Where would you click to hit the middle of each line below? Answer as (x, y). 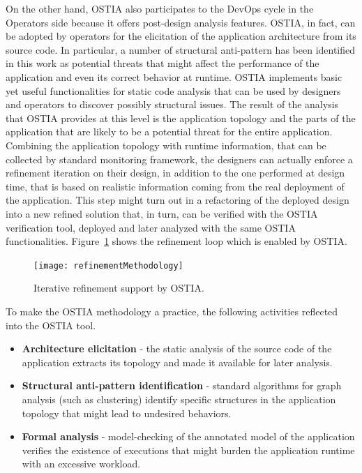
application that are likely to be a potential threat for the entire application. (169, 132)
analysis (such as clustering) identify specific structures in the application (179, 399)
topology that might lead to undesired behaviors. (127, 413)
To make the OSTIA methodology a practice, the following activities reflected (172, 311)
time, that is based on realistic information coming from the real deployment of (175, 186)
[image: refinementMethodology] (108, 265)
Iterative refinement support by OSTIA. (119, 288)
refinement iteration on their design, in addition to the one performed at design (175, 173)
